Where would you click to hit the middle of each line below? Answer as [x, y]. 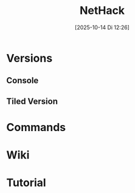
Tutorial [26, 183]
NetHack [102, 11]
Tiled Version [32, 101]
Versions [29, 58]
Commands [36, 127]
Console [22, 80]
